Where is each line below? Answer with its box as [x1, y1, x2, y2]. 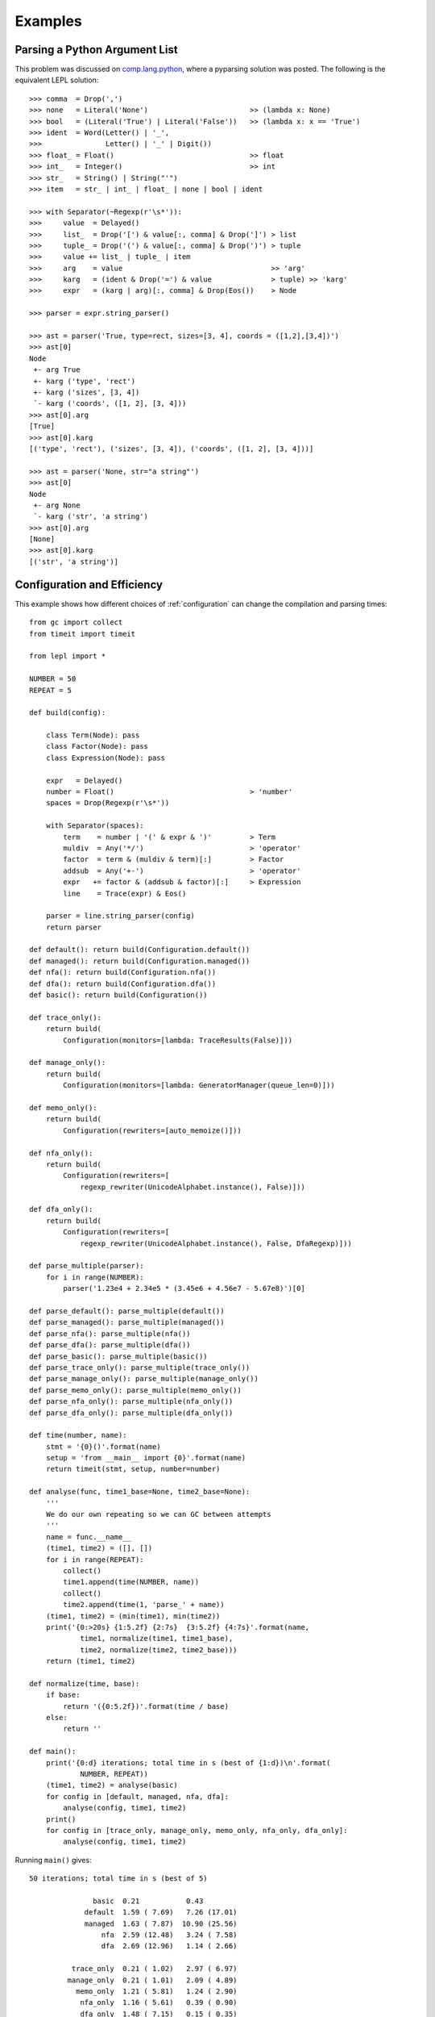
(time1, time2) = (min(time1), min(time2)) [45, 1611, 221, 1621]
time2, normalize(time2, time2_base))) [80, 1645, 238, 1654]
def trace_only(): [29, 1013, 102, 1022]
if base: [45, 1690, 81, 1700]
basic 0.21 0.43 [93, 1896, 204, 1906]
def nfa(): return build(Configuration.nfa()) [29, 968, 217, 977]
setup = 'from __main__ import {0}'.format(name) [45, 1453, 246, 1463]
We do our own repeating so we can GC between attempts [45, 1510, 271, 1519]
